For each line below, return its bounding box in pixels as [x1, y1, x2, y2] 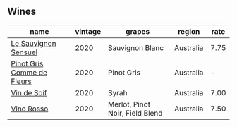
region [177, 26, 200, 36]
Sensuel [11, 47, 38, 57]
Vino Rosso [11, 104, 49, 114]
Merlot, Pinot [108, 99, 150, 109]
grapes [126, 26, 150, 36]
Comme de [11, 67, 48, 77]
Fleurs [11, 76, 32, 86]
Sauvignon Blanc [108, 42, 164, 52]
